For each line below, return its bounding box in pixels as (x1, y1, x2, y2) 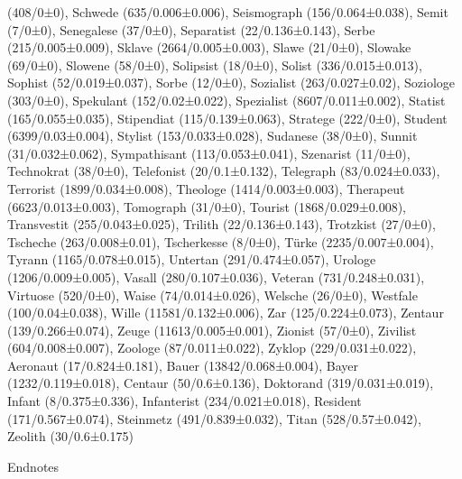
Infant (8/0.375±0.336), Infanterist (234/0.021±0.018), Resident (7, 391, 362, 410)
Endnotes (7, 456, 60, 475)
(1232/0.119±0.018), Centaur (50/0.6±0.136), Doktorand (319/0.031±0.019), (7, 373, 434, 392)
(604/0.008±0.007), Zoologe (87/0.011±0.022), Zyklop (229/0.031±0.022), (7, 338, 417, 357)
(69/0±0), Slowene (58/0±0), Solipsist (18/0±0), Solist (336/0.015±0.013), (7, 55, 422, 74)
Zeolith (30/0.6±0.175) (7, 427, 134, 446)
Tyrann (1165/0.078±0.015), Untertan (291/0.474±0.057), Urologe (7, 250, 376, 269)
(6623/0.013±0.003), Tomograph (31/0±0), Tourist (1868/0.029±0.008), (7, 197, 406, 216)
